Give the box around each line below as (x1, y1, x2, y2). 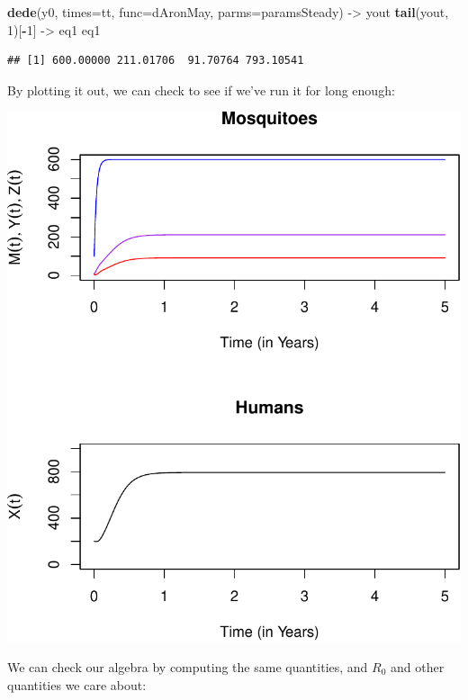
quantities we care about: (7, 675, 147, 694)
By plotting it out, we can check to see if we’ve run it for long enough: (7, 80, 395, 99)
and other (391, 657, 445, 676)
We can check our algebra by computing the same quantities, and (7, 657, 368, 676)
